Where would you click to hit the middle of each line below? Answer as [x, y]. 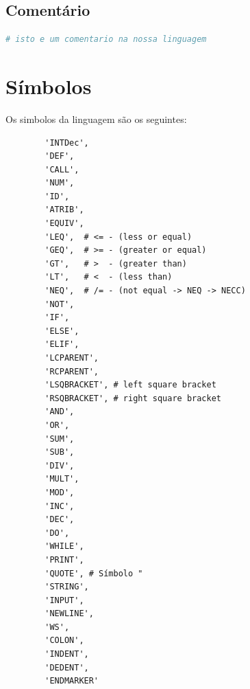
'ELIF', [62, 344]
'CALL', [62, 169]
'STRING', [67, 587]
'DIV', [60, 465]
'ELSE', [62, 331]
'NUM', [60, 183]
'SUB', [60, 452]
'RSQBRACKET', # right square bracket [133, 398]
